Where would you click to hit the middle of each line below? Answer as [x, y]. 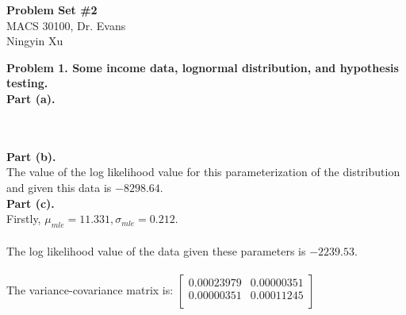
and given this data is [59, 187]
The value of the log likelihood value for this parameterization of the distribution [203, 172]
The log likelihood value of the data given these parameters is [156, 250]
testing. [27, 83]
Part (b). [31, 156]
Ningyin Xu [35, 41]
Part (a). [31, 98]
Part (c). [31, 203]
